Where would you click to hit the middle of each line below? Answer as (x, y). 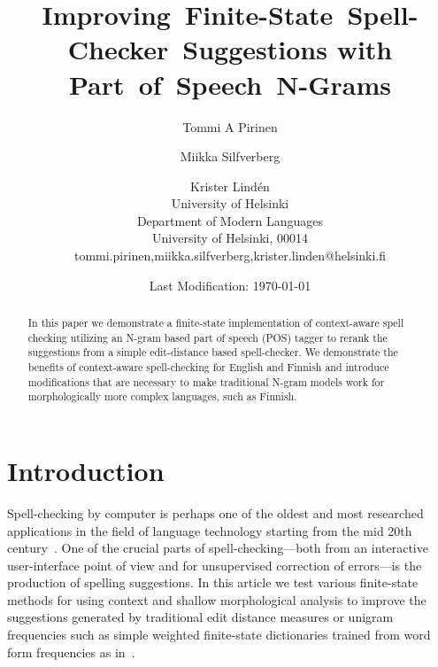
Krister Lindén (230, 186)
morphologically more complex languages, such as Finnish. (162, 396)
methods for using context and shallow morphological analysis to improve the (217, 599)
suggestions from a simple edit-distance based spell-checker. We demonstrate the (213, 352)
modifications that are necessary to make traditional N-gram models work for (206, 381)
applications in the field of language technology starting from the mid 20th (210, 530)
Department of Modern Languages (230, 220)
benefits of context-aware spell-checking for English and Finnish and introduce (208, 367)
